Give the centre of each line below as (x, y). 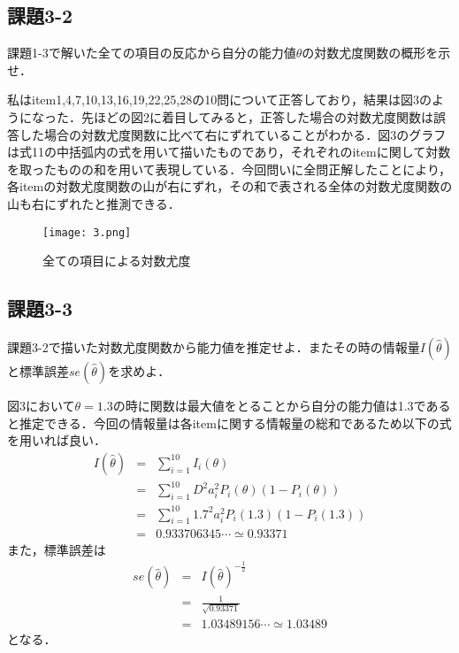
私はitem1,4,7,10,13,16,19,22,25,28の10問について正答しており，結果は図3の (220, 100)
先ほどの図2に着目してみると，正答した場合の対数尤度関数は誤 (264, 116)
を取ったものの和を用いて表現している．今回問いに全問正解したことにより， (229, 169)
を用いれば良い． (57, 440)
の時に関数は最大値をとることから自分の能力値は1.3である (282, 405)
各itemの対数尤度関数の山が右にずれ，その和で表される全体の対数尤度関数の (230, 186)
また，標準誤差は (57, 549)
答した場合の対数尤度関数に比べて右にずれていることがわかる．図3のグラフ (227, 134)
